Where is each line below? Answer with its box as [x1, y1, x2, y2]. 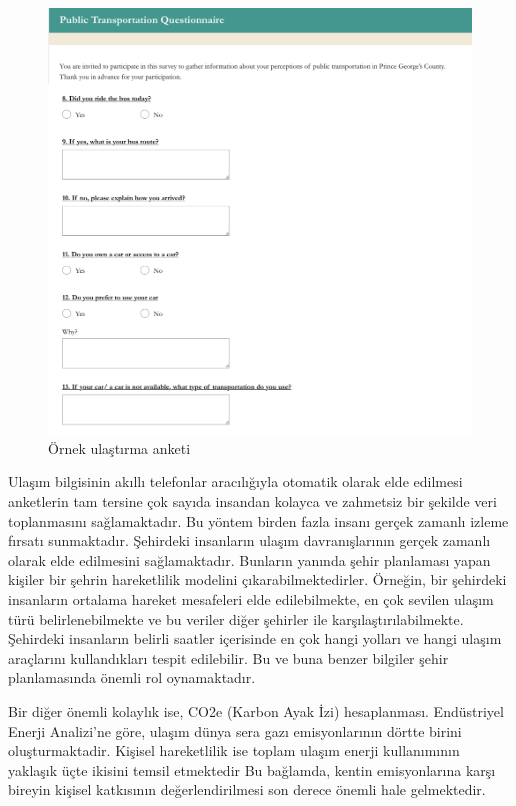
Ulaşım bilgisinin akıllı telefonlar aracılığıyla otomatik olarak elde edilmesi [8, 471, 463, 492]
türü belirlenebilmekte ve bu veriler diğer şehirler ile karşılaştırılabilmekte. [8, 608, 464, 629]
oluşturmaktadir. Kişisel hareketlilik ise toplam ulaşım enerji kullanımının [8, 740, 460, 761]
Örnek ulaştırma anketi [48, 437, 191, 458]
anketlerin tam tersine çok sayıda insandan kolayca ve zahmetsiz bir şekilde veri [8, 490, 497, 511]
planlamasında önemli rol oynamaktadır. [8, 667, 256, 688]
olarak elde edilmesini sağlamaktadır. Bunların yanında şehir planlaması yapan [8, 549, 491, 570]
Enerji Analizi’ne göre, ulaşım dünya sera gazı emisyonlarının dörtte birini [8, 720, 462, 741]
